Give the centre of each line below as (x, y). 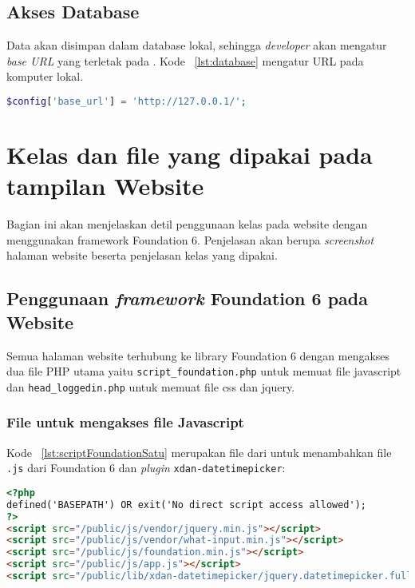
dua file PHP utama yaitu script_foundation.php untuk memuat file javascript (204, 371)
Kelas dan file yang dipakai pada (190, 155)
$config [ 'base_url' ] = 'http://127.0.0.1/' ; (126, 101)
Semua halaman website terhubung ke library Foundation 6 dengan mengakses (198, 355)
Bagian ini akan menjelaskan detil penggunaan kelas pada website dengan (187, 224)
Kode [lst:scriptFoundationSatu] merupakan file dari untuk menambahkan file (199, 452)
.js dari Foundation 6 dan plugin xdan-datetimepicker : (146, 468)
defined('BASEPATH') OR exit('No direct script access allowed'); (187, 505)
